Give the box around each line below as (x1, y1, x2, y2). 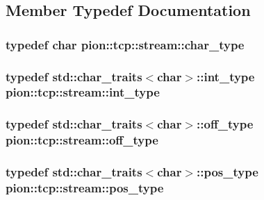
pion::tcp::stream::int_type (6, 83, 160, 101)
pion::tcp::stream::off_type (6, 131, 158, 149)
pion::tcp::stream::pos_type (6, 179, 164, 196)
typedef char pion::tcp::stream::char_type (6, 35, 245, 53)
